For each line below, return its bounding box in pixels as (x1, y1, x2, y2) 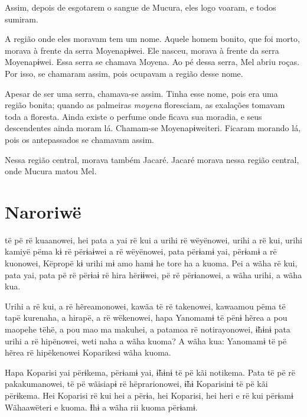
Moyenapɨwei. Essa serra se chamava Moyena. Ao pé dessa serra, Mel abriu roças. (5, 56, 300, 68)
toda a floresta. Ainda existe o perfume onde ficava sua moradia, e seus (5, 110, 262, 122)
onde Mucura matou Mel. (5, 165, 97, 177)
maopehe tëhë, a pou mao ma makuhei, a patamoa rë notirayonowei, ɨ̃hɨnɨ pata (5, 323, 290, 335)
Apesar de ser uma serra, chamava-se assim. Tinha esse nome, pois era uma (5, 87, 278, 99)
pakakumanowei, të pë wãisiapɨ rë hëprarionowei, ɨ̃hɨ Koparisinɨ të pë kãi (5, 377, 268, 390)
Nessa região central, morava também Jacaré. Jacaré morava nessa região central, (5, 153, 299, 165)
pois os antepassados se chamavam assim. (5, 133, 154, 145)
